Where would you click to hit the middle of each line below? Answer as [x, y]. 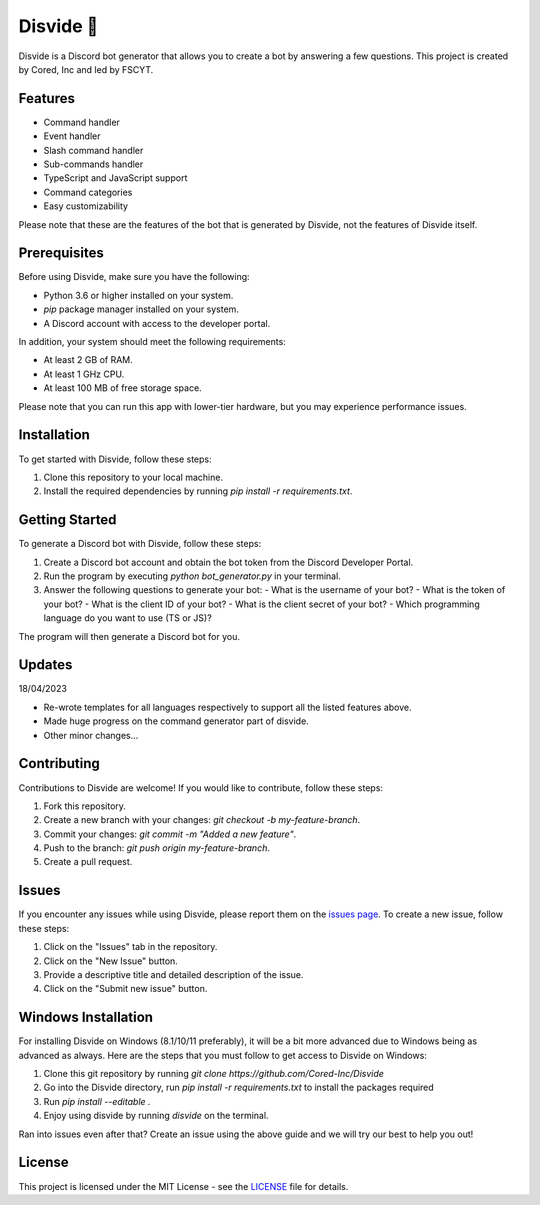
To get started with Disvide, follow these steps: [115, 459]
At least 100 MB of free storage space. [122, 388]
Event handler [72, 136]
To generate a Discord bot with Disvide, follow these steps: [140, 544]
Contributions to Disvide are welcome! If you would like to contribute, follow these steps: [201, 787]
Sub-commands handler [93, 164]
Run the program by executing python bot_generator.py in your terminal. [192, 576]
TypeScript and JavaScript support [115, 178]
